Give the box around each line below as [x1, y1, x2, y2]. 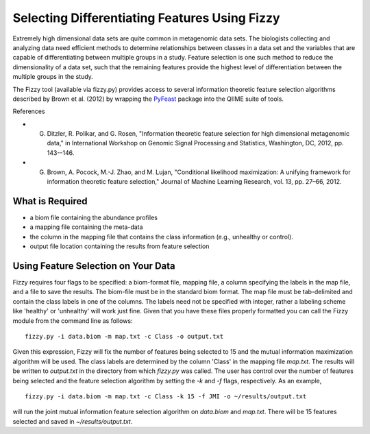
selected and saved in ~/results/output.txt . [12, 417, 133, 425]
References [12, 107, 45, 116]
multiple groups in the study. [12, 73, 94, 81]
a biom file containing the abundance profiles [29, 213, 158, 221]
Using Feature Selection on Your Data [12, 260, 175, 272]
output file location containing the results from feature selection [29, 242, 210, 250]
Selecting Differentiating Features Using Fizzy [12, 10, 280, 25]
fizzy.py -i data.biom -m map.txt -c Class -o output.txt [25, 333, 224, 340]
